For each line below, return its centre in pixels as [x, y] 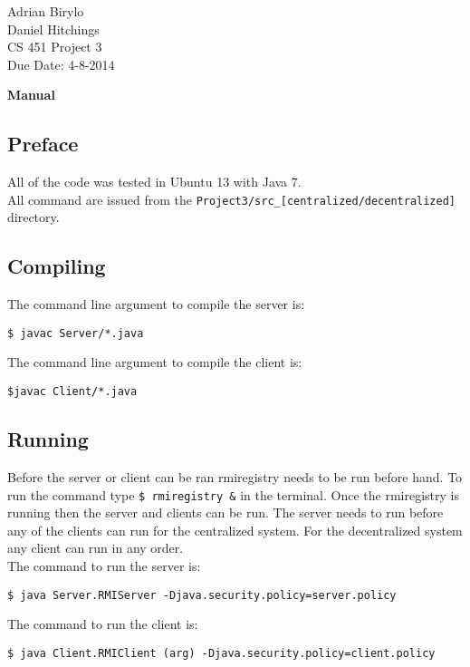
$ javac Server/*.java [76, 333]
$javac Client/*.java [72, 392]
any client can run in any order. [96, 548]
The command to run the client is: [103, 624]
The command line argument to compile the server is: [156, 304]
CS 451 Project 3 [55, 47]
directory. [34, 217]
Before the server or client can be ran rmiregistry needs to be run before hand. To [235, 476]
